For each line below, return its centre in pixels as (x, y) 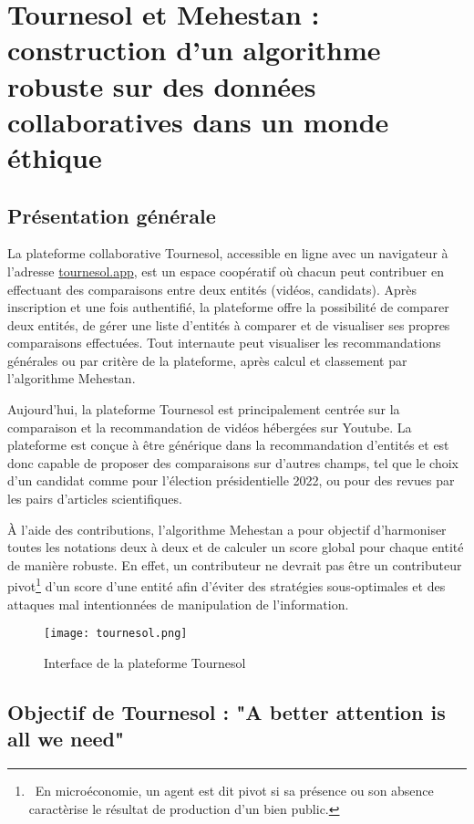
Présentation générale (112, 215)
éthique (55, 156)
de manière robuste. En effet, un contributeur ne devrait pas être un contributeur (235, 564)
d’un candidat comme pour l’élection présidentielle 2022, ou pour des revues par (231, 480)
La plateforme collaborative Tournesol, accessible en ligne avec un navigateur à (228, 253)
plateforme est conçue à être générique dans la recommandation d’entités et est (228, 445)
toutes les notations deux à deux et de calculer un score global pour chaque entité (236, 547)
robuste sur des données (162, 85)
